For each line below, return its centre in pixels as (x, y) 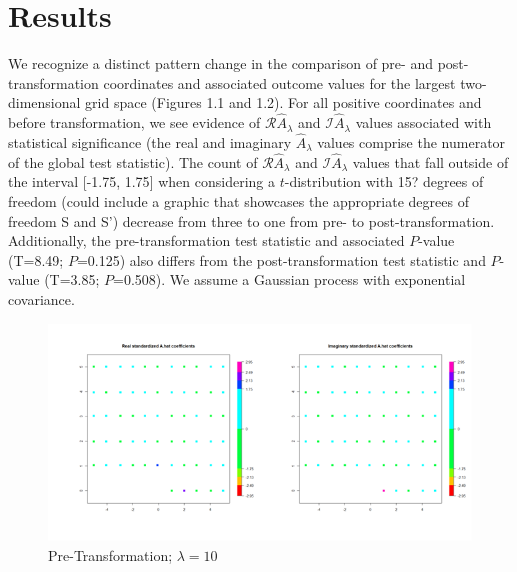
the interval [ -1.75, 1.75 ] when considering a (141, 181)
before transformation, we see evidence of (134, 122)
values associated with (423, 122)
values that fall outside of (430, 161)
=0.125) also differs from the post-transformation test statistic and (281, 259)
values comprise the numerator (411, 141)
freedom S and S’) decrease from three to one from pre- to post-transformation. (251, 220)
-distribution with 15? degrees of (384, 181)
